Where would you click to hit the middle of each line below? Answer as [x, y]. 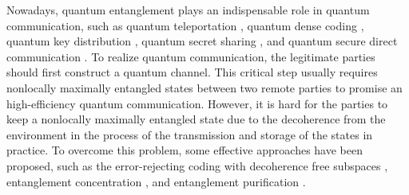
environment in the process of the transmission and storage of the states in [190, 134]
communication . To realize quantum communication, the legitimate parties [191, 56]
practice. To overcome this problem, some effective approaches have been [185, 150]
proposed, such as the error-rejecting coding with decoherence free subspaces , [197, 165]
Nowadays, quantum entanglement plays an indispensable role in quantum [188, 10]
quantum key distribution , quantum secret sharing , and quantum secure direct [202, 41]
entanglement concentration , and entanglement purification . [156, 181]
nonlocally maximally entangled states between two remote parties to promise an [204, 87]
